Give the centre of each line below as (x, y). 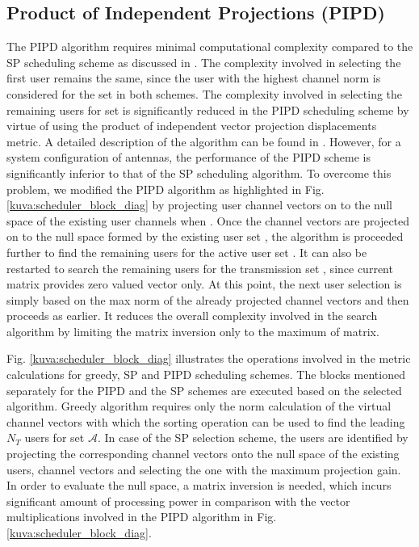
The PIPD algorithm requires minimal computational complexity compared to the (210, 46)
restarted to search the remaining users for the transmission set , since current (200, 268)
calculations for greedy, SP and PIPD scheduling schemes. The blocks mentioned (206, 374)
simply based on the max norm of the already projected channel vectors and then (208, 299)
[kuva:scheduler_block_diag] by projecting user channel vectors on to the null (199, 205)
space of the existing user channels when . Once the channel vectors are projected (208, 220)
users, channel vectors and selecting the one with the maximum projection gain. (204, 469)
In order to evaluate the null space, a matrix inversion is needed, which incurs (199, 485)
